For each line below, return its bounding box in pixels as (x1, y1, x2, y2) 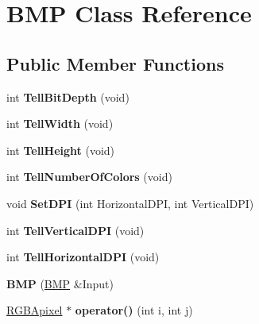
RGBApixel (6, 302, 63, 318)
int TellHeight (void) (6, 141, 115, 158)
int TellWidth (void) (6, 115, 114, 132)
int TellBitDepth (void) (6, 88, 129, 105)
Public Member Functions (6, 51, 224, 75)
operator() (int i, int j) (75, 302, 193, 318)
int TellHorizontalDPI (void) (6, 249, 160, 265)
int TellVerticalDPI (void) (6, 222, 145, 238)
